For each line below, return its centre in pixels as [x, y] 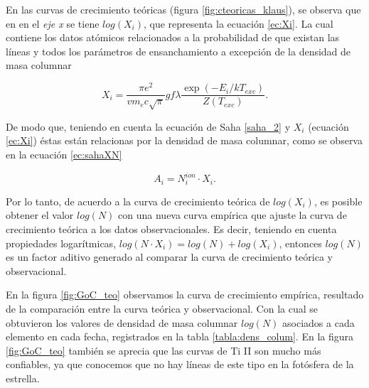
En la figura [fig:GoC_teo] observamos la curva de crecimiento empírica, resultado [185, 295]
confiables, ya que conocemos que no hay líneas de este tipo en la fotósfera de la [180, 364]
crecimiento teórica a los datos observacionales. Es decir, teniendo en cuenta [171, 229]
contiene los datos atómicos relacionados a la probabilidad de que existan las [173, 37]
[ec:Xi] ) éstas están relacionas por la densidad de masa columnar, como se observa [184, 140]
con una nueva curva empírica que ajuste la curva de [232, 215]
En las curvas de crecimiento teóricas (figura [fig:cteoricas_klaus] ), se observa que [183, 9]
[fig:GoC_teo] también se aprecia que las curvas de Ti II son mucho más [164, 350]
